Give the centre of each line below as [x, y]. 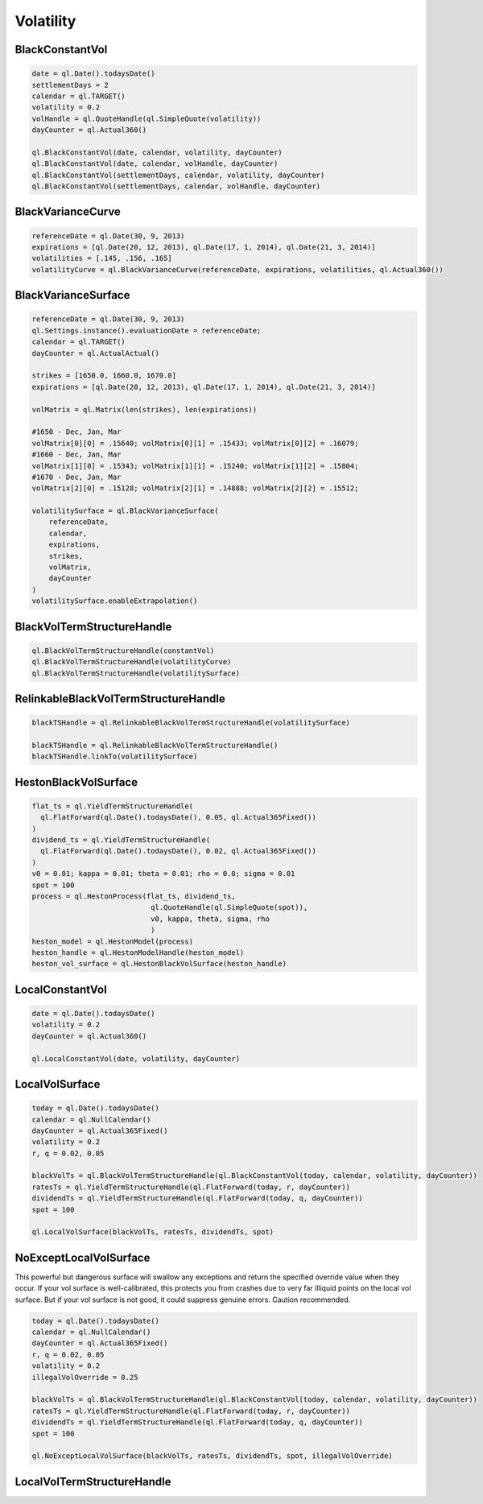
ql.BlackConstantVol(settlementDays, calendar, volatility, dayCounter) [178, 175]
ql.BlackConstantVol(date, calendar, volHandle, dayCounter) [155, 164]
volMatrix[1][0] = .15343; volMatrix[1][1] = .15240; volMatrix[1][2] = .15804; [195, 466]
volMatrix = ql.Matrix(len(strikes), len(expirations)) [144, 409]
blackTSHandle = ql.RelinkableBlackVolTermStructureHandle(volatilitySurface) [191, 723]
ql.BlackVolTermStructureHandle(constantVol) [123, 651]
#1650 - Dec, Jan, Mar [76, 432]
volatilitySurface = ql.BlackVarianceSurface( [125, 511]
